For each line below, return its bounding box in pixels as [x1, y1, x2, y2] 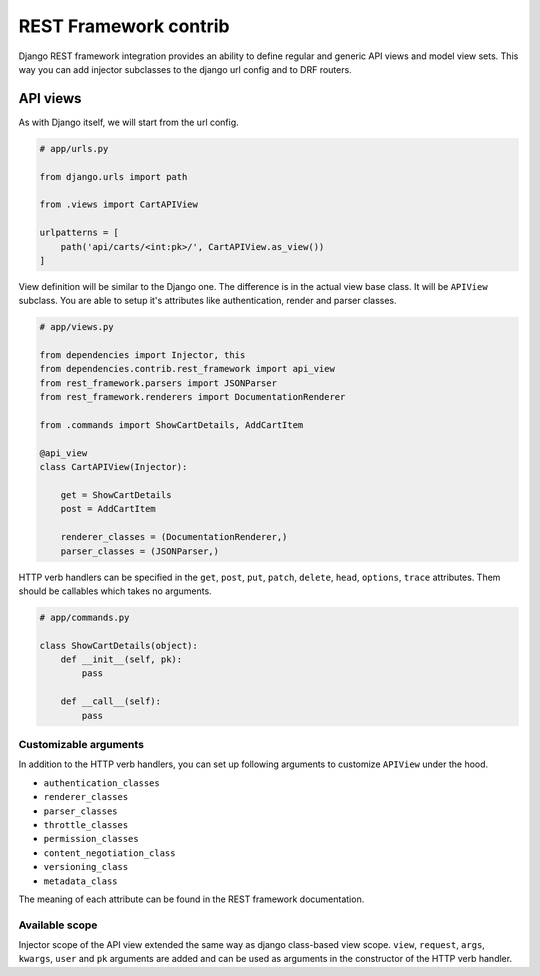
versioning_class [43, 861, 129, 873]
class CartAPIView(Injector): [39, 461, 188, 473]
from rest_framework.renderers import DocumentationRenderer [39, 391, 346, 403]
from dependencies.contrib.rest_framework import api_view [39, 363, 335, 375]
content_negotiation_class [43, 847, 176, 859]
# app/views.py [39, 321, 114, 333]
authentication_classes [43, 777, 160, 789]
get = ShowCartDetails [60, 490, 172, 500]
